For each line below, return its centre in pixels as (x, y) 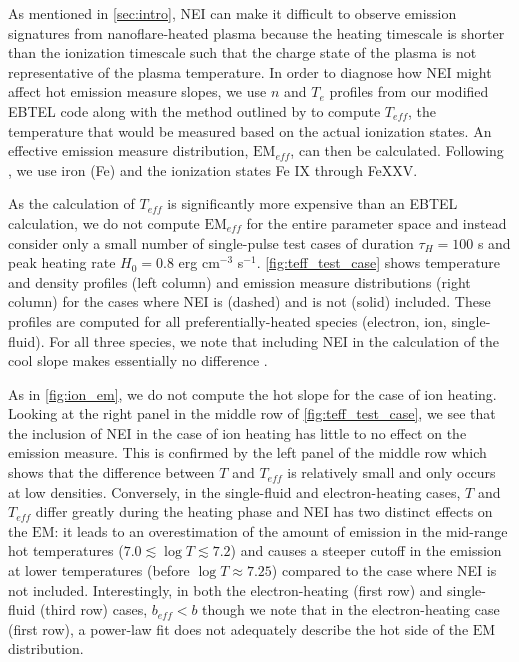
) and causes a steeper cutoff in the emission (366, 550)
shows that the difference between (111, 472)
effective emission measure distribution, (128, 150)
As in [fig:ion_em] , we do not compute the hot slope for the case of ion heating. (252, 393)
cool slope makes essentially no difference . (138, 360)
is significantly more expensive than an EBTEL (312, 203)
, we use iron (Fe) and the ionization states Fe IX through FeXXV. (213, 169)
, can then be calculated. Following (397, 150)
